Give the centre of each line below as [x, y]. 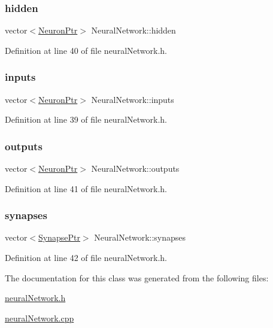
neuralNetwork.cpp [40, 318]
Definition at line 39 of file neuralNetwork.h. [86, 119]
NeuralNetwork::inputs [133, 99]
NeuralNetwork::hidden [134, 30]
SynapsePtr [59, 237]
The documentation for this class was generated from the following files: [137, 277]
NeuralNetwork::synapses [140, 237]
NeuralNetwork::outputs [135, 168]
